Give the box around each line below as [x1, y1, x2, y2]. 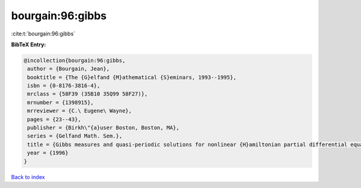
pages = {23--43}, [27, 116, 81, 123]
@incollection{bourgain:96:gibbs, [23, 57, 126, 64]
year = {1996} [27, 150, 69, 156]
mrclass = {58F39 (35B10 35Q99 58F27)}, [27, 91, 148, 97]
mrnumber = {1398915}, [27, 99, 94, 106]
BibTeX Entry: [11, 41, 46, 48]
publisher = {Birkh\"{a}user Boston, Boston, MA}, [27, 124, 180, 132]
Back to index [11, 173, 45, 180]
